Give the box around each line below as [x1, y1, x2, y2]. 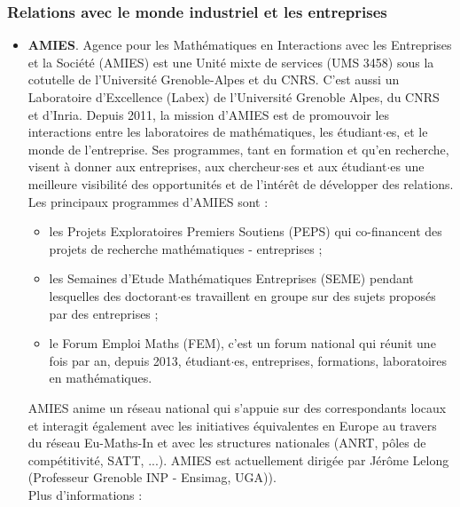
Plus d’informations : [27, 485, 143, 503]
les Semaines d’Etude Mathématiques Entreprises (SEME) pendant [49, 269, 414, 288]
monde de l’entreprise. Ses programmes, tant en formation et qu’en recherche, [27, 139, 449, 158]
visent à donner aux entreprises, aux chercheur [27, 157, 281, 176]
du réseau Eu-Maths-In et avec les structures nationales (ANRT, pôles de [27, 433, 426, 452]
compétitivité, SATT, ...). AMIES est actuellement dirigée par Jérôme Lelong [27, 450, 449, 469]
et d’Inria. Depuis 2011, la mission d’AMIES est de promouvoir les [27, 105, 390, 123]
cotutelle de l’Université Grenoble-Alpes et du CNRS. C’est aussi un [27, 70, 400, 89]
